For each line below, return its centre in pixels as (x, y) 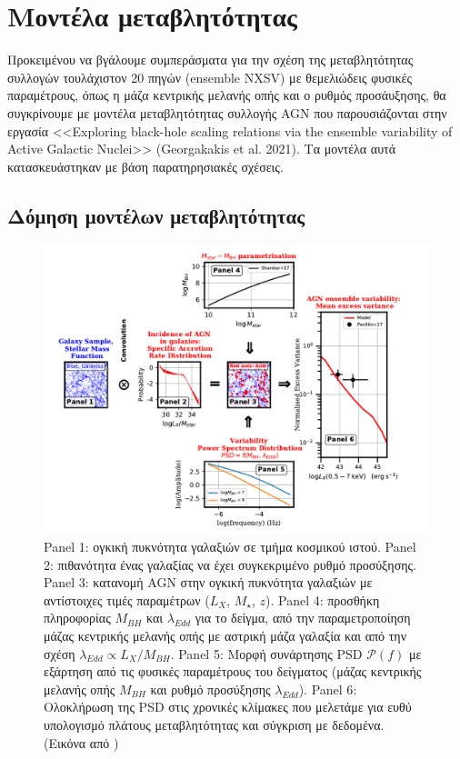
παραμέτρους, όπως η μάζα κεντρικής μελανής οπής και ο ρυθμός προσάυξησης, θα (227, 95)
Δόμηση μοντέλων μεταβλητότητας (156, 215)
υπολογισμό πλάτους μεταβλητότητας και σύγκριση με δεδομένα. (214, 725)
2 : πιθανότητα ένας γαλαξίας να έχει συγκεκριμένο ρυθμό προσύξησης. (230, 564)
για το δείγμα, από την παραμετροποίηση (303, 618)
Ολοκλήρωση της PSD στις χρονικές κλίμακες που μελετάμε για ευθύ (228, 707)
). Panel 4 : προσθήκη (323, 599)
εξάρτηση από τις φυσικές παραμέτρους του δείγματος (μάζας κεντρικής (233, 671)
